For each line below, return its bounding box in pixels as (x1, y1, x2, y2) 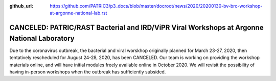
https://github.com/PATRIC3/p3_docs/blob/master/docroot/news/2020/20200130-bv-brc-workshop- (50, 3, 263, 9)
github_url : (9, 3, 33, 9)
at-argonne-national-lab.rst (50, 10, 107, 16)
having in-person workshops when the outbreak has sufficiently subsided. (9, 69, 166, 75)
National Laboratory (9, 34, 75, 43)
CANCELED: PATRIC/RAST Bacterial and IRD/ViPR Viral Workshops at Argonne (9, 23, 264, 32)
